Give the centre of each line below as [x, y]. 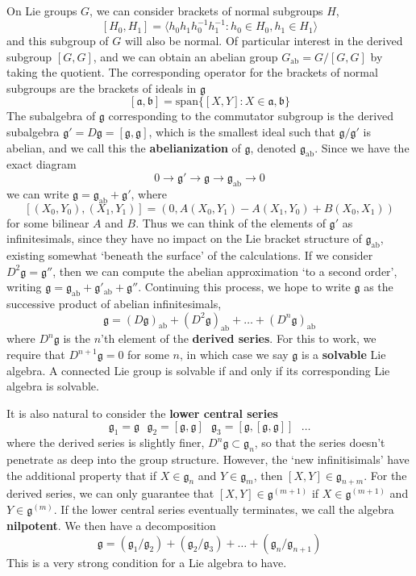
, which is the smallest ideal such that [242, 132]
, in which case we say [234, 354]
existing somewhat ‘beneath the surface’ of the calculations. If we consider [190, 255]
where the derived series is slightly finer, [106, 442]
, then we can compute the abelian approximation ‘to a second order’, [225, 271]
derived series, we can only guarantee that [110, 493]
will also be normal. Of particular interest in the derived [264, 41]
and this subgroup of [58, 41]
